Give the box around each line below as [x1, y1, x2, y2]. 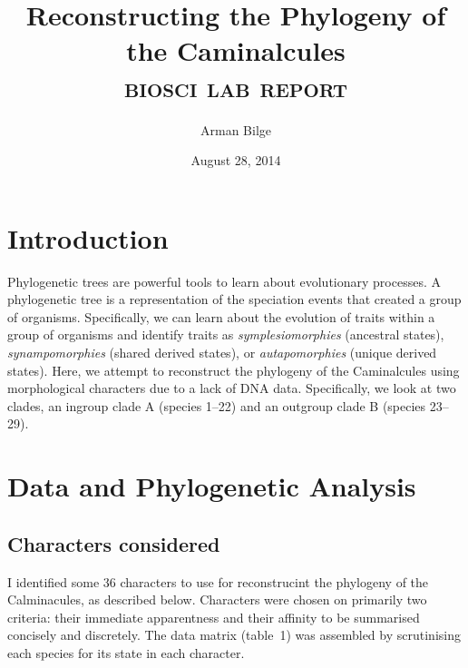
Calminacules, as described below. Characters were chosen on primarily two [7, 590, 427, 609]
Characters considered [7, 529, 220, 557]
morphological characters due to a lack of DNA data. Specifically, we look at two [7, 378, 456, 398]
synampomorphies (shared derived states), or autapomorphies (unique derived [7, 343, 437, 361]
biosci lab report [123, 67, 348, 104]
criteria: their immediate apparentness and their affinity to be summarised [7, 607, 420, 626]
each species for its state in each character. [7, 643, 245, 662]
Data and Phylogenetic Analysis [7, 467, 416, 505]
